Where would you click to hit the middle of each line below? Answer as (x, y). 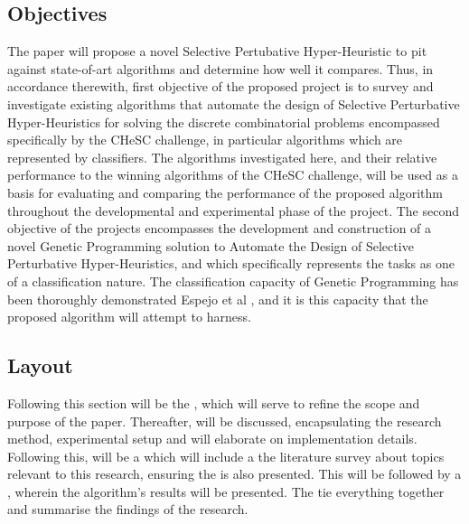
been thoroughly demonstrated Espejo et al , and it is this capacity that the (218, 299)
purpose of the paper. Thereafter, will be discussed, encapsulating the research (225, 421)
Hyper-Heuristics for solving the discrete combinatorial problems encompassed (224, 122)
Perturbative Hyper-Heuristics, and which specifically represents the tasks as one (231, 263)
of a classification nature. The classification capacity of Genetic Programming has (233, 281)
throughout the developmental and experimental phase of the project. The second (234, 210)
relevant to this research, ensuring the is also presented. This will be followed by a (234, 474)
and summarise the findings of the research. (128, 509)
